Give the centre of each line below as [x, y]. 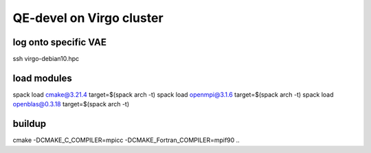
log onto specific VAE [59, 42]
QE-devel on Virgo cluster [88, 18]
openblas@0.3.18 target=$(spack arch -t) [71, 104]
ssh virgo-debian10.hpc [46, 59]
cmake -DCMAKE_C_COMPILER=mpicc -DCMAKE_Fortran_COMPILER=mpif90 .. [126, 140]
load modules [42, 78]
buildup [30, 124]
